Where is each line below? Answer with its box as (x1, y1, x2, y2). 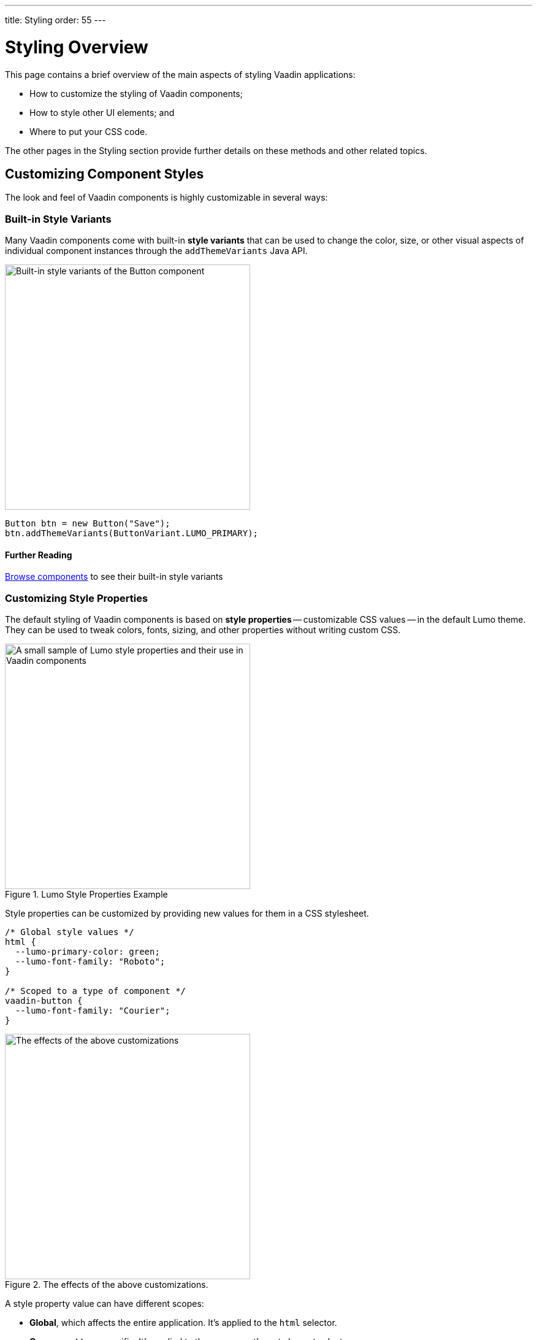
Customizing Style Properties (5, 591, 148, 604)
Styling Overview (5, 36, 148, 58)
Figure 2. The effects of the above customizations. (5, 1279, 208, 1290)
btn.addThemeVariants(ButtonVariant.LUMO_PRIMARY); (5, 528, 259, 539)
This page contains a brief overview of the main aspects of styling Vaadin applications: (5, 69, 356, 80)
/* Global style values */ (5, 927, 134, 938)
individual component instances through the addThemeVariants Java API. (5, 245, 308, 256)
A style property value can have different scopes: (5, 1298, 204, 1309)
